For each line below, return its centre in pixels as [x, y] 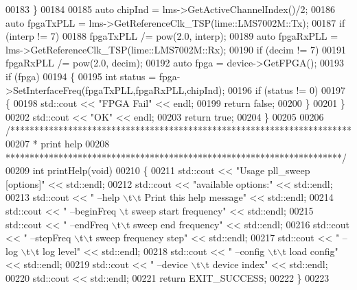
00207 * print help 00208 [58, 143]
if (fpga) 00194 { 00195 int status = [81, 76]
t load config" [310, 251]
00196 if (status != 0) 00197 [287, 89]
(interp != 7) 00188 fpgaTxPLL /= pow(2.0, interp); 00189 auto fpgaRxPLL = [172, 36]
